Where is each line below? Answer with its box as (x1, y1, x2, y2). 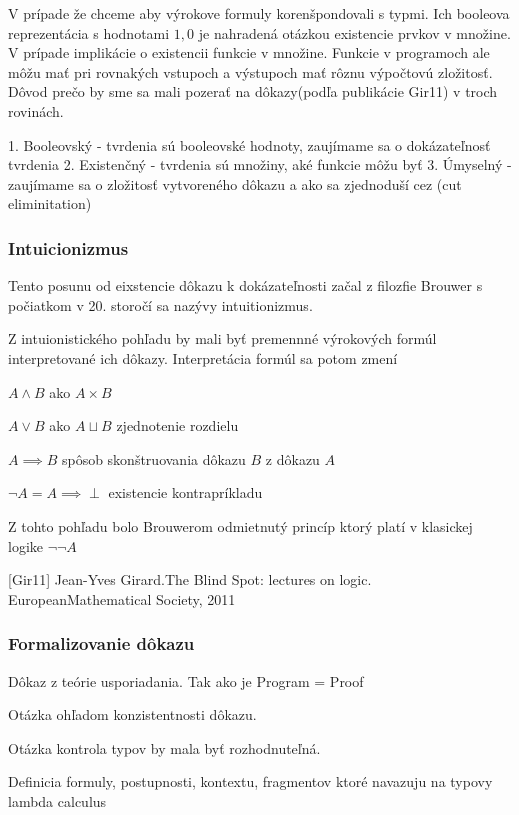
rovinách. (8, 100, 64, 121)
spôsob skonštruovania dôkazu (61, 448, 246, 469)
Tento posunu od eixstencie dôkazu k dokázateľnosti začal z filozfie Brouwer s (8, 275, 483, 296)
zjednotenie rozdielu (116, 415, 239, 436)
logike (8, 535, 43, 556)
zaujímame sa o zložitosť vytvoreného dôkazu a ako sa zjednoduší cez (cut (8, 173, 462, 194)
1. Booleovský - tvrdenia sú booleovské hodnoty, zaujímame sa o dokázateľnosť (8, 134, 491, 155)
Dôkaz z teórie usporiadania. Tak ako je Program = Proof (8, 670, 364, 691)
